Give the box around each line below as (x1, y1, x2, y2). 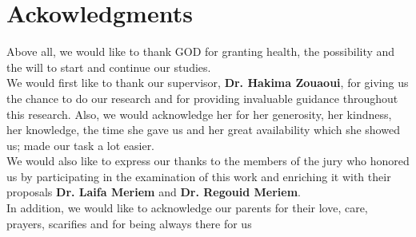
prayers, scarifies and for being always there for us (6, 215, 252, 231)
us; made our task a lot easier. (6, 136, 155, 153)
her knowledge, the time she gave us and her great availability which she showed (6, 121, 400, 138)
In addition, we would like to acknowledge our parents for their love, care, (6, 199, 368, 216)
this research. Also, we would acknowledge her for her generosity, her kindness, (6, 105, 392, 122)
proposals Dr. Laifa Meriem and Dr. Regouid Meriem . (6, 184, 301, 200)
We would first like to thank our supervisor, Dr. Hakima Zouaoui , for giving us (6, 74, 409, 91)
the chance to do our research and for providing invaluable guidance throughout (6, 89, 398, 106)
